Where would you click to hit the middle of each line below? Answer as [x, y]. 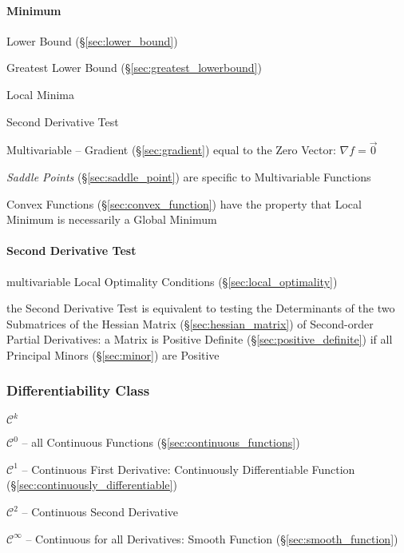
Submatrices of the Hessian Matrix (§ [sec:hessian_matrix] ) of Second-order [190, 323]
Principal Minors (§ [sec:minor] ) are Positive [113, 354]
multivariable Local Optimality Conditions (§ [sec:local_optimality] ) [172, 281]
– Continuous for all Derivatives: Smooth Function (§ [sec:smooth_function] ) [212, 538]
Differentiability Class [78, 390]
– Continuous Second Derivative [100, 512]
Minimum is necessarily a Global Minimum [112, 219]
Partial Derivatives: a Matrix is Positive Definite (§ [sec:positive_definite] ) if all [200, 339]
